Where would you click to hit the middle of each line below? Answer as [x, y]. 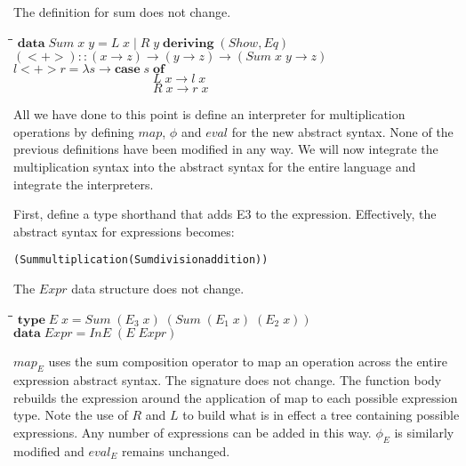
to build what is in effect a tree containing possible [321, 415]
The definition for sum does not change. [122, 12]
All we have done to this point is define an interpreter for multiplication [209, 114]
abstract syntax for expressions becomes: [124, 231]
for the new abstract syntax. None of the [342, 131]
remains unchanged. [176, 450]
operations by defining [74, 131]
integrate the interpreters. [84, 184]
